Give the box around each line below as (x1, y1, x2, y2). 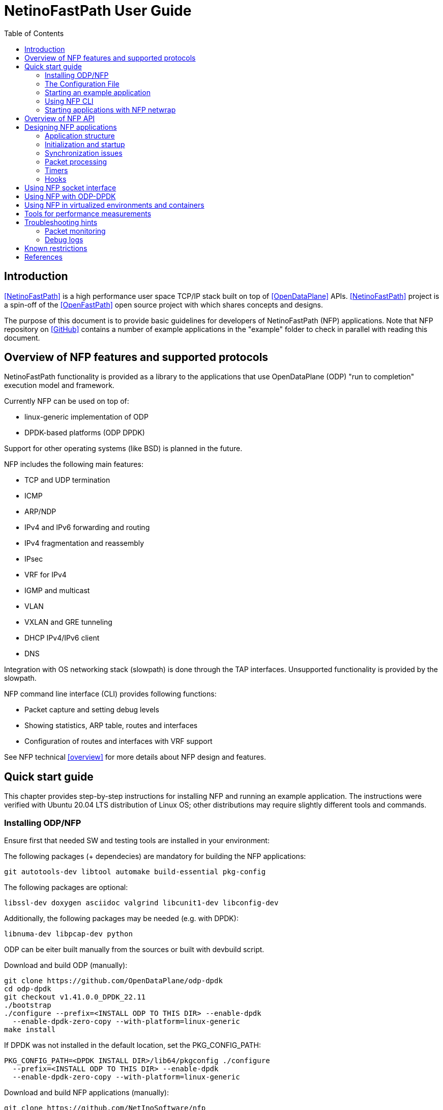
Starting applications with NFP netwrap (45, 105, 176, 114)
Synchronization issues (45, 148, 123, 157)
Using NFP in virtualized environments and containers (24, 200, 204, 209)
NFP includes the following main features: (4, 460, 143, 469)
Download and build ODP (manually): (4, 961, 128, 970)
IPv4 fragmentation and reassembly (24, 539, 144, 548)
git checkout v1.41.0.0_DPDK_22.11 (4, 993, 146, 1002)
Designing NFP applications (24, 122, 117, 131)
